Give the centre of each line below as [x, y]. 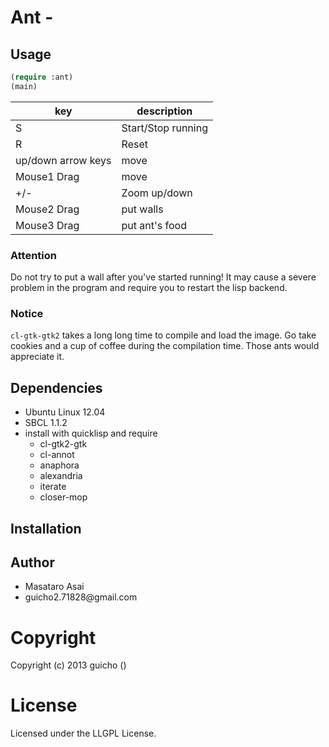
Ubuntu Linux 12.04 [65, 412]
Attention [33, 255]
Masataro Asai [54, 587]
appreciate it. [37, 357]
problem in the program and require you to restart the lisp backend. [149, 288]
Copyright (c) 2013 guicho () [68, 665]
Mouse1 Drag [47, 176]
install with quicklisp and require [91, 433]
